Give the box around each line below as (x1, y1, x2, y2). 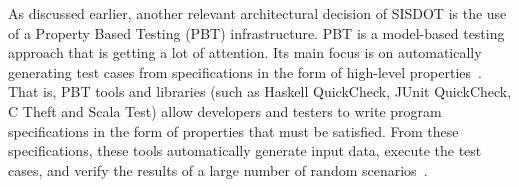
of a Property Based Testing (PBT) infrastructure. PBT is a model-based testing (8, 22, 505, 43)
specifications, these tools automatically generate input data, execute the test (8, 140, 482, 161)
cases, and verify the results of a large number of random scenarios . (8, 159, 428, 180)
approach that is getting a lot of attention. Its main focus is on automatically (8, 42, 482, 63)
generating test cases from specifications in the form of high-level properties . (8, 61, 482, 82)
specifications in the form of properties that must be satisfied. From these (8, 120, 459, 141)
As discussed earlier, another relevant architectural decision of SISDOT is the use (8, 3, 507, 23)
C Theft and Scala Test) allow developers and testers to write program (8, 100, 442, 121)
